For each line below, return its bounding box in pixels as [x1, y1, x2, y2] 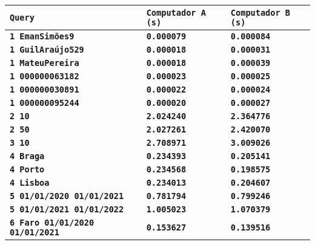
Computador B [230, 8, 291, 18]
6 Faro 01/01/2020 [10, 218, 94, 227]
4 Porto [10, 165, 45, 174]
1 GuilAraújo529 [10, 45, 84, 54]
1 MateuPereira [10, 58, 79, 68]
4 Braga [10, 151, 45, 161]
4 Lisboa [10, 178, 50, 188]
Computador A [146, 8, 206, 18]
